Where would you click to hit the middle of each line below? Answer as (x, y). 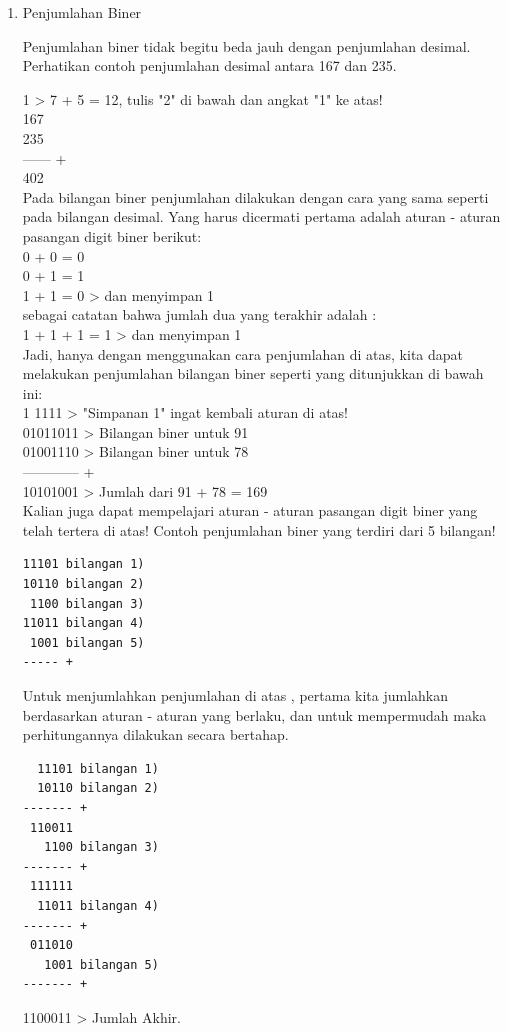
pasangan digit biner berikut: (112, 235)
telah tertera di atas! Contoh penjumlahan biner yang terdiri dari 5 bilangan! (259, 529)
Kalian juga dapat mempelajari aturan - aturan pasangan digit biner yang (250, 510)
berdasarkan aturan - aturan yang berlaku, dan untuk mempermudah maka (254, 714)
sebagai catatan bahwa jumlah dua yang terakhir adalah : (199, 314)
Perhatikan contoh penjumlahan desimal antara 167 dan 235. (209, 65)
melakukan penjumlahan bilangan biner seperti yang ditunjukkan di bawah (253, 373)
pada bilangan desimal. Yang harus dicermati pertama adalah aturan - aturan (261, 216)
